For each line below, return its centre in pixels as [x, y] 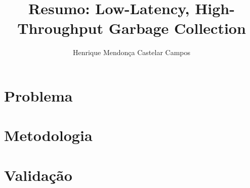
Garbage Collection [177, 28]
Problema [38, 95]
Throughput [60, 28]
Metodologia [48, 135]
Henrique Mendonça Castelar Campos [131, 52]
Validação [38, 175]
